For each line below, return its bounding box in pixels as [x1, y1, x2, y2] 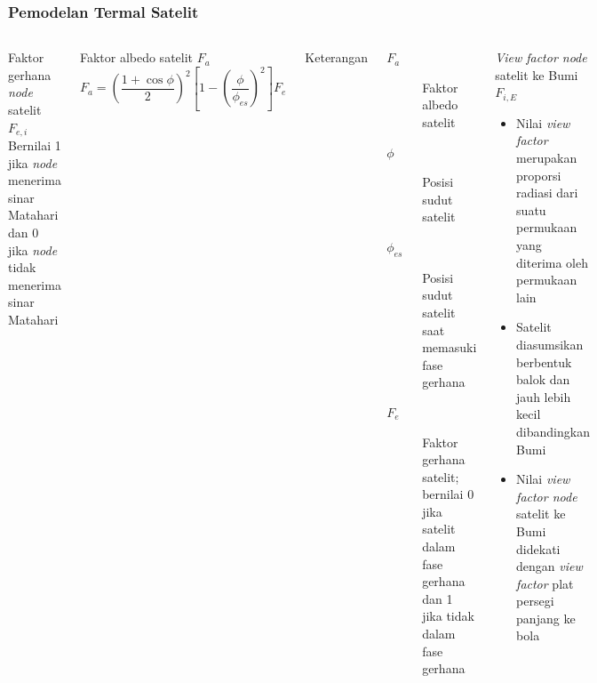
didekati [516, 539, 561, 558]
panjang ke [516, 608, 576, 627]
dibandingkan [516, 422, 590, 440]
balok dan [516, 370, 570, 389]
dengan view [516, 557, 583, 575]
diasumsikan [516, 334, 584, 353]
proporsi [516, 165, 561, 184]
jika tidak [422, 607, 474, 625]
